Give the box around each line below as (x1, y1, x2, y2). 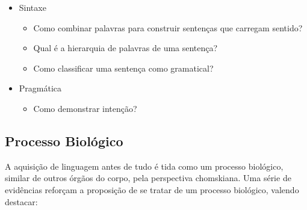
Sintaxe (19, 1, 46, 13)
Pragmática (19, 82, 62, 94)
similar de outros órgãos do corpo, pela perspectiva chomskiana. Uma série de (5, 171, 291, 184)
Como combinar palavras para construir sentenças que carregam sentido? (33, 21, 303, 34)
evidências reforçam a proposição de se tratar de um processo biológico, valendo (5, 183, 299, 196)
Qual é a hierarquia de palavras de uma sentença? (33, 42, 218, 54)
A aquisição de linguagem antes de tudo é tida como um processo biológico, (5, 159, 284, 172)
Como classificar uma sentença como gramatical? (33, 61, 214, 74)
